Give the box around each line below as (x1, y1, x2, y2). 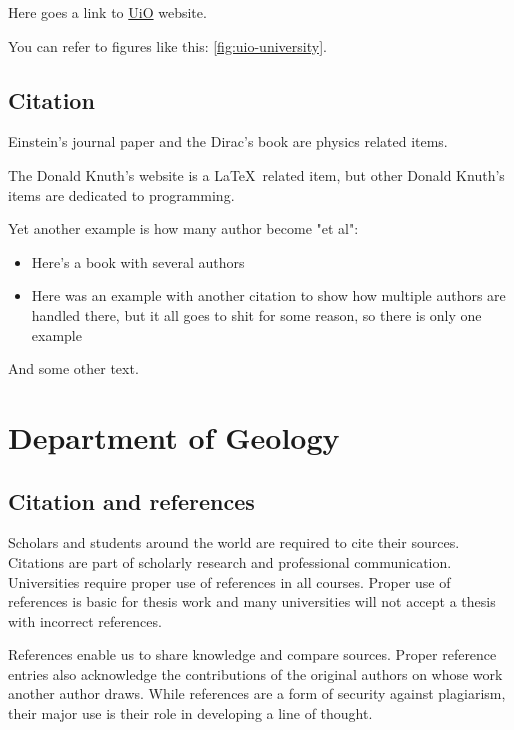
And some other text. (8, 358, 139, 379)
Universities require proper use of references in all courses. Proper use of (8, 571, 451, 592)
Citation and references (8, 485, 255, 516)
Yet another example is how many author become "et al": (8, 218, 359, 239)
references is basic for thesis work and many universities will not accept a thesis (8, 591, 496, 612)
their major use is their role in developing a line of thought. (8, 703, 373, 724)
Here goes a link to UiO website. (8, 2, 207, 22)
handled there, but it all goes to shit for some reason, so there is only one (31, 304, 482, 325)
